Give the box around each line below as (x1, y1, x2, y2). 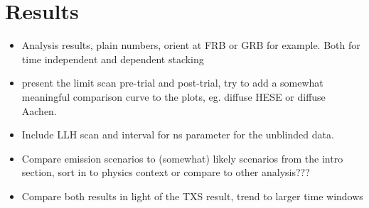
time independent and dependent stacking (21, 51, 204, 66)
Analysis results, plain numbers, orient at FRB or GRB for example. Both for (21, 38, 360, 53)
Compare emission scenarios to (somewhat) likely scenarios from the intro (21, 150, 343, 165)
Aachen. (21, 103, 57, 118)
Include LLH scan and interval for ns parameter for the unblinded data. (21, 127, 334, 142)
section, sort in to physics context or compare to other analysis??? (21, 165, 310, 180)
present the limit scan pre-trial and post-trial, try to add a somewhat (21, 75, 323, 90)
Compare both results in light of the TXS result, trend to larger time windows (21, 188, 363, 203)
